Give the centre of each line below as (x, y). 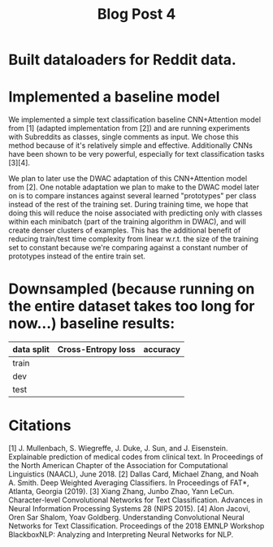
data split (31, 349)
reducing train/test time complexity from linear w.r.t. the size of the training (133, 239)
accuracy (162, 349)
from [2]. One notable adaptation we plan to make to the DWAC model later (134, 187)
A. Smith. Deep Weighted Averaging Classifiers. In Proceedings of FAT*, (129, 483)
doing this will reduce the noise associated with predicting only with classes (135, 213)
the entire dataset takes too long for (132, 306)
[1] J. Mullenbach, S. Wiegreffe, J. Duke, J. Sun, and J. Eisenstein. (118, 448)
